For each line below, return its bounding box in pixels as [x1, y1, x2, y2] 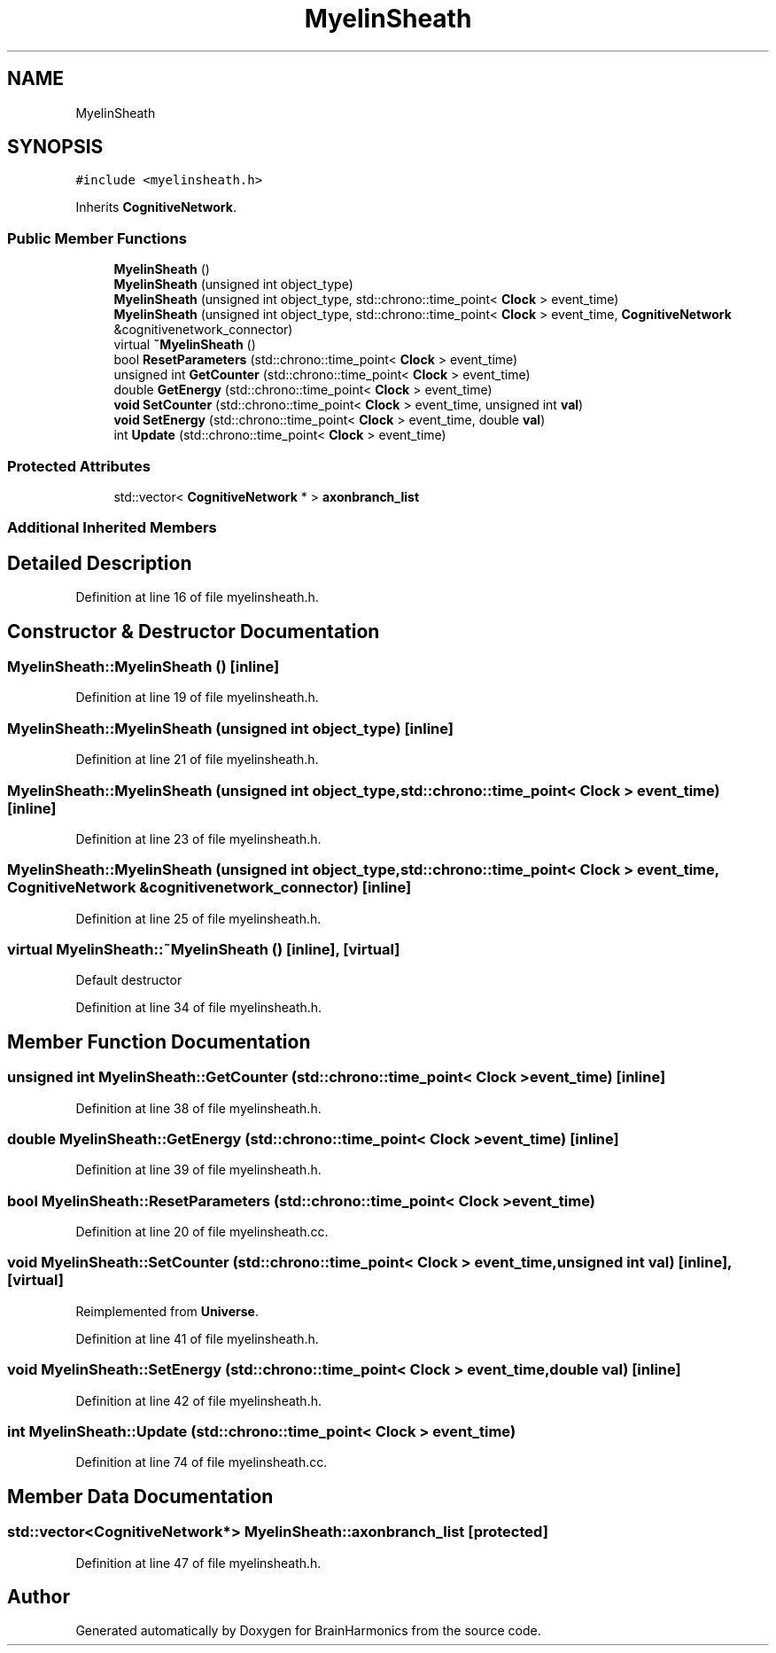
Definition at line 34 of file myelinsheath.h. [75, 1000, 322, 1016]
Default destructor [75, 972, 182, 988]
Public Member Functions [7, 229, 187, 247]
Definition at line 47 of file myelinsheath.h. [75, 1555, 322, 1571]
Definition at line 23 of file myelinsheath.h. [75, 830, 322, 846]
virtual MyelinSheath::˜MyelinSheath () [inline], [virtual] [7, 940, 400, 958]
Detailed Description [7, 551, 192, 574]
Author [7, 1585, 70, 1608]
